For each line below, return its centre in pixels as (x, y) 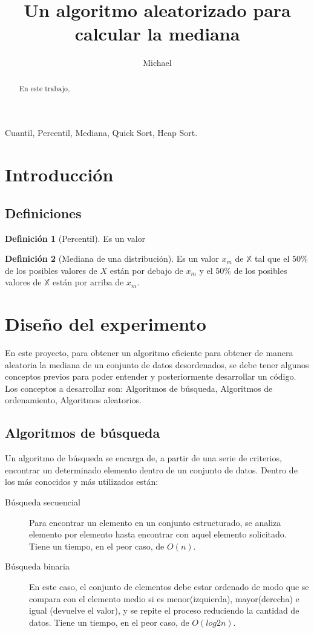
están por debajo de (146, 270)
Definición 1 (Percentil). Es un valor (75, 238)
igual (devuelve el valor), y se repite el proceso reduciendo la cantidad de (164, 610)
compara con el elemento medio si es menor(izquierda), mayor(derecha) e (164, 598)
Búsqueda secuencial (43, 502)
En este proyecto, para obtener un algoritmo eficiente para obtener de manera (149, 353)
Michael (157, 63)
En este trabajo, (44, 88)
